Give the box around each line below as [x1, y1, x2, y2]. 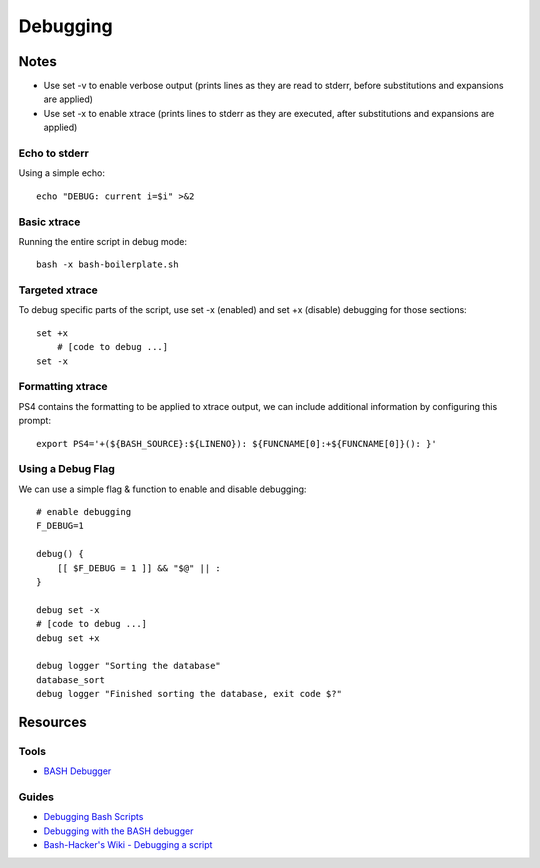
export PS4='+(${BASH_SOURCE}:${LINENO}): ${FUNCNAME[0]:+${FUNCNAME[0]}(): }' [36, 438, 437, 449]
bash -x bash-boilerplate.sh [36, 259, 179, 270]
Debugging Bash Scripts [43, 811, 144, 823]
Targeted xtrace [18, 283, 99, 297]
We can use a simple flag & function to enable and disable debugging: [18, 483, 307, 495]
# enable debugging [36, 506, 132, 518]
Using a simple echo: [18, 167, 105, 179]
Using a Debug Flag [18, 462, 115, 476]
